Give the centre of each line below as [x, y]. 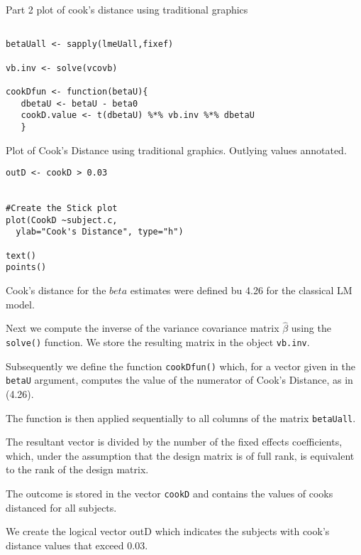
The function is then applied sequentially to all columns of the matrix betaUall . [181, 417]
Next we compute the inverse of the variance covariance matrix [143, 328]
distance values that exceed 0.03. [77, 545]
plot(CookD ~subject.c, [62, 220]
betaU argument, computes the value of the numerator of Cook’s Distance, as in [179, 380]
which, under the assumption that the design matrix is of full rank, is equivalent [180, 455]
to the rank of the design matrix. [77, 469]
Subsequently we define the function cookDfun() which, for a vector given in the [180, 366]
